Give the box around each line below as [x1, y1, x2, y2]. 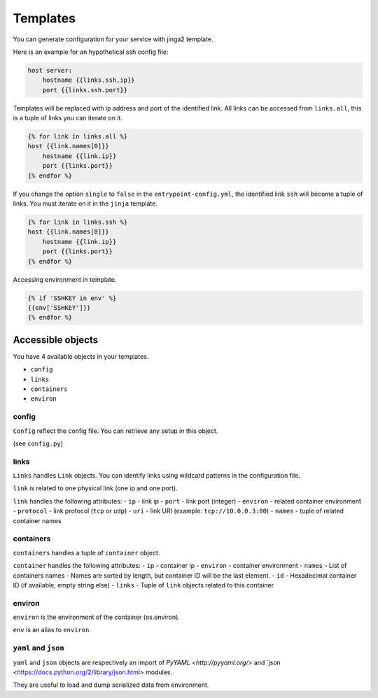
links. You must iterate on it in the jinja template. [13, 199, 157, 208]
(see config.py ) [13, 439, 63, 448]
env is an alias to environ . [13, 626, 91, 634]
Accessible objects [13, 334, 99, 346]
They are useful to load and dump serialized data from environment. [13, 681, 209, 689]
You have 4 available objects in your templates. [13, 352, 149, 360]
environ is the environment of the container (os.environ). [13, 613, 180, 622]
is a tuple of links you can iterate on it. [13, 114, 122, 122]
